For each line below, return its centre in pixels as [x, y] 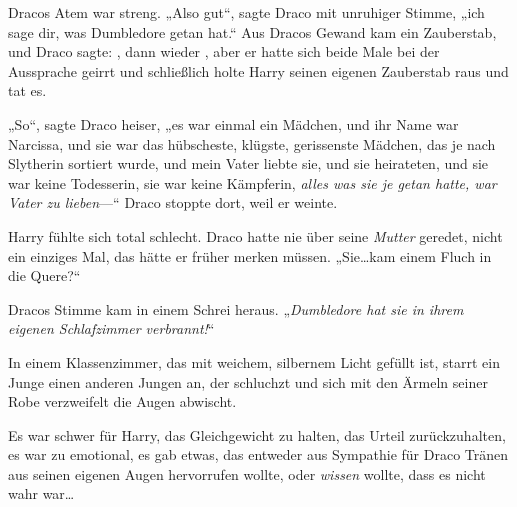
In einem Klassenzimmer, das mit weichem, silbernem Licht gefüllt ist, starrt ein [254, 361]
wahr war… [41, 493]
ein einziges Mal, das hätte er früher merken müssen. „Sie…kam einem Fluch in [250, 255]
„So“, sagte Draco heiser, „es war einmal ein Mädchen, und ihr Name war [233, 123]
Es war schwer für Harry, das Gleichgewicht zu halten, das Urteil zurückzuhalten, [257, 434]
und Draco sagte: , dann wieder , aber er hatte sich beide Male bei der [224, 51]
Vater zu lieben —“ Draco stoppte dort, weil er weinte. [173, 202]
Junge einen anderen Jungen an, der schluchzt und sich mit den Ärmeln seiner [248, 381]
